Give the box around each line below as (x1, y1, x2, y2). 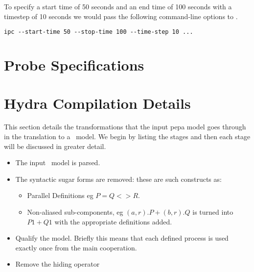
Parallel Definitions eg (27, 190, 93, 200)
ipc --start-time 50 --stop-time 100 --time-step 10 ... (4, 28, 193, 36)
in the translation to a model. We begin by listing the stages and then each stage (4, 131, 251, 141)
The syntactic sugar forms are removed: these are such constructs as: (15, 173, 222, 184)
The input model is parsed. (15, 157, 100, 168)
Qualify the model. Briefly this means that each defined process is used (15, 233, 229, 243)
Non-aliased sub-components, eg (27, 206, 123, 217)
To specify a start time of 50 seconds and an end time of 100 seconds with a (4, 1, 232, 11)
